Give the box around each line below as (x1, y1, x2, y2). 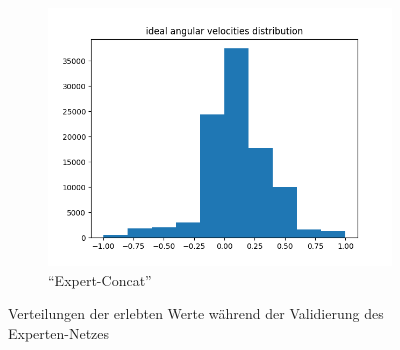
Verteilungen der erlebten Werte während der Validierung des (8, 303, 384, 324)
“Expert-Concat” (48, 269, 152, 290)
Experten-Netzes (8, 322, 110, 343)
